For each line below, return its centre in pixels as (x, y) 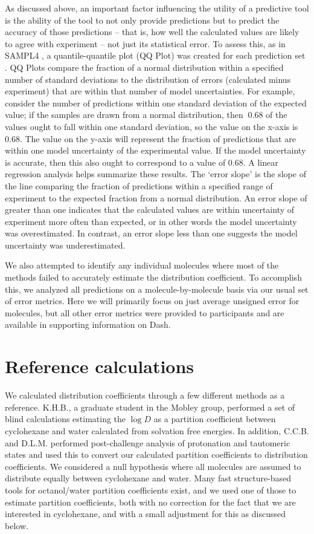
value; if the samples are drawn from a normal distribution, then (124, 115)
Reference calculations (100, 366)
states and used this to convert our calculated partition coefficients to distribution (156, 454)
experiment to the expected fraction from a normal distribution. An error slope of (156, 197)
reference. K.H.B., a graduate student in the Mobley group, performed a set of (150, 407)
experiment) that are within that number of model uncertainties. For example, (150, 91)
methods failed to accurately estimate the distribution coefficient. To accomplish (153, 277)
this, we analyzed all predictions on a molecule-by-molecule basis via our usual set (157, 289)
